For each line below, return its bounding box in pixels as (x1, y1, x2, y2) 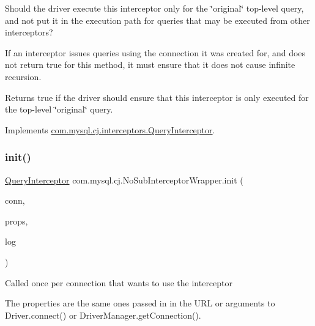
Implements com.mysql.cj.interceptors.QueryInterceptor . (5, 123, 215, 136)
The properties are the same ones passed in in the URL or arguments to (5, 297, 275, 309)
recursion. (5, 70, 42, 83)
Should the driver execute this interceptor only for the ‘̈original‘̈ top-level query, (5, 2, 304, 14)
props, (5, 214, 28, 227)
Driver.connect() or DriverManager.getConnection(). (5, 308, 201, 321)
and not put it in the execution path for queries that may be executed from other (5, 13, 310, 26)
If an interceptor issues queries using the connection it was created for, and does (5, 46, 306, 59)
